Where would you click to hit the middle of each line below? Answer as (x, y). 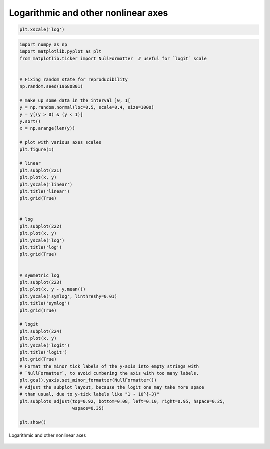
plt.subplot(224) (41, 331)
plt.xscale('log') (42, 30)
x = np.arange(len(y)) (47, 128)
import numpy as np (43, 44)
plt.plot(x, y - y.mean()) (53, 289)
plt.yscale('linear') (46, 184)
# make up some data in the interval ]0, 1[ (75, 100)
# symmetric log (40, 275)
